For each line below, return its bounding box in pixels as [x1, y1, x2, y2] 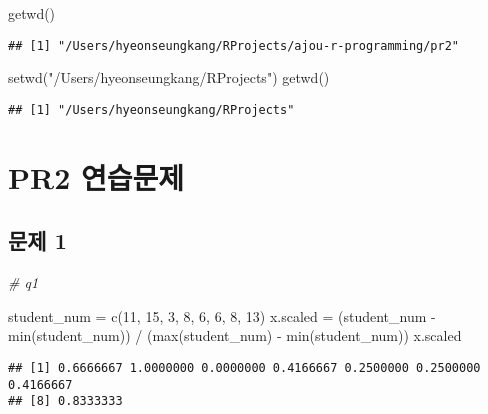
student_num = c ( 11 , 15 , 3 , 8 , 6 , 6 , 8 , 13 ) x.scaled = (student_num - [8, 305, 436, 326]
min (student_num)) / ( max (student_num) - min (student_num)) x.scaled [8, 325, 462, 346]
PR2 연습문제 [8, 156, 185, 197]
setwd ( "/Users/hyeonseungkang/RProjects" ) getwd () [8, 67, 330, 88]
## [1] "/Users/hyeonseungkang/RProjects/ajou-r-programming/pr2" [8, 38, 460, 53]
